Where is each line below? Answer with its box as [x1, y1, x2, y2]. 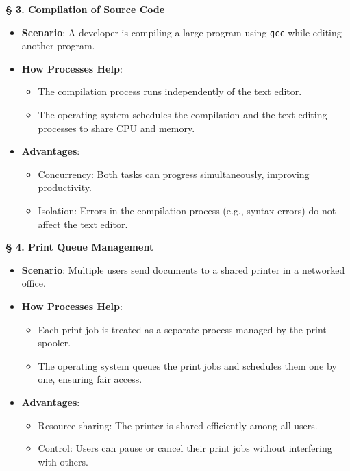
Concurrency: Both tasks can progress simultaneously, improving [38, 166, 310, 181]
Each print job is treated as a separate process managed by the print [38, 322, 327, 336]
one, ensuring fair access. [38, 372, 142, 386]
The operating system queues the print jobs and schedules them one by [38, 358, 337, 372]
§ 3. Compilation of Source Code [5, 2, 165, 16]
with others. [38, 454, 88, 468]
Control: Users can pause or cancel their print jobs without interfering [38, 441, 332, 455]
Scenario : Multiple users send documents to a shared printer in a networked [21, 262, 345, 277]
